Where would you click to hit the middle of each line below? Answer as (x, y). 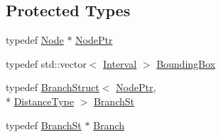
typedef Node (35, 40)
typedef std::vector (46, 63)
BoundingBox (186, 63)
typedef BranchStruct (53, 87)
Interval (120, 63)
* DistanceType (40, 101)
